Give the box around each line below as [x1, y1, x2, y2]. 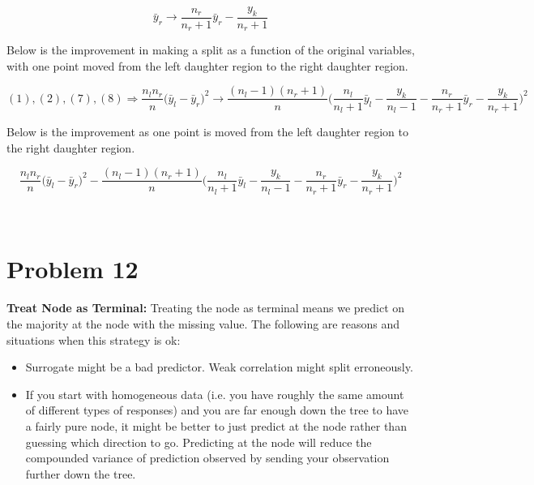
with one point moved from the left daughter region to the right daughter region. [6, 57, 408, 74]
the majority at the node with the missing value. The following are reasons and [6, 315, 399, 332]
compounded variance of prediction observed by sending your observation [25, 449, 390, 466]
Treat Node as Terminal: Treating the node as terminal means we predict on [6, 299, 405, 316]
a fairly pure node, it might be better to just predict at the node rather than [25, 417, 407, 434]
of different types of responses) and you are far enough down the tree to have [25, 401, 409, 418]
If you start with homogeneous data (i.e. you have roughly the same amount [25, 385, 404, 402]
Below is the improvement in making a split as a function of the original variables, [6, 41, 415, 58]
